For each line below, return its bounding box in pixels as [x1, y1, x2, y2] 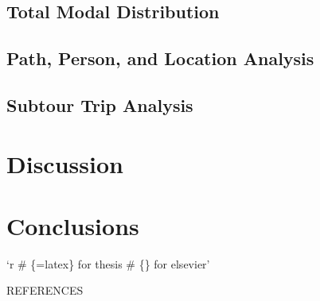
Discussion [6, 147, 123, 179]
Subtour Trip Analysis [6, 92, 193, 117]
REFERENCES [6, 282, 84, 299]
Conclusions [6, 209, 139, 241]
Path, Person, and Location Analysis [6, 46, 314, 71]
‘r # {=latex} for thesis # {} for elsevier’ [6, 255, 210, 272]
